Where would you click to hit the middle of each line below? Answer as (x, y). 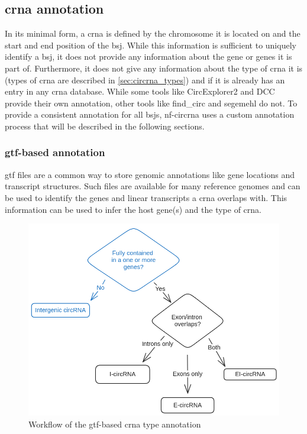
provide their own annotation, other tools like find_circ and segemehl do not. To (151, 103)
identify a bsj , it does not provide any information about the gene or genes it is (148, 56)
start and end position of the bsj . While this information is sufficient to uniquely (151, 45)
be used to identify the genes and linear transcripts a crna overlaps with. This (146, 197)
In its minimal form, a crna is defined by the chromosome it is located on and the (153, 33)
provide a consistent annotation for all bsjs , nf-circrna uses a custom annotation (150, 114)
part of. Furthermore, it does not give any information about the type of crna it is (154, 68)
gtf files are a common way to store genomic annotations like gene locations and (150, 174)
